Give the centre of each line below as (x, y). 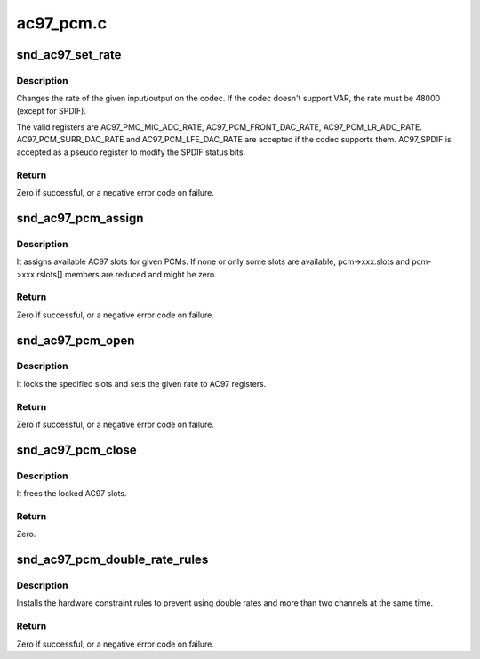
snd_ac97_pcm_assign (80, 218)
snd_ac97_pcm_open (76, 340)
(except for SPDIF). (51, 110)
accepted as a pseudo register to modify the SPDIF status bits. (131, 152)
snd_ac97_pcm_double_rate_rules (112, 560)
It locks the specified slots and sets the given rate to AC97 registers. (141, 383)
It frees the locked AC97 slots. (72, 494)
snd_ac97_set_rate (69, 55)
